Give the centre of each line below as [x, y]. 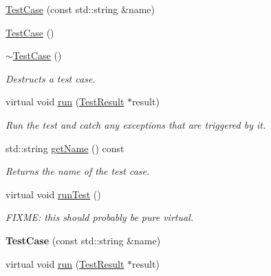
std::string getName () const [65, 148]
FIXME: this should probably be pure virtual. [100, 217]
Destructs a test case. [51, 78]
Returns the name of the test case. [78, 171]
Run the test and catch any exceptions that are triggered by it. [136, 124]
